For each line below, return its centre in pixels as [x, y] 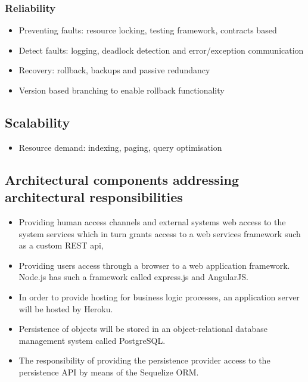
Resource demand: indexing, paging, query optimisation [120, 147]
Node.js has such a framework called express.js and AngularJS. [133, 277]
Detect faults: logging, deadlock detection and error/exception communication [161, 50]
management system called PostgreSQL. [92, 340]
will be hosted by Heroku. [66, 308]
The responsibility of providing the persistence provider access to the [144, 360]
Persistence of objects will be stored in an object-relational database [143, 329]
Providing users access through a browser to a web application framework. [154, 265]
